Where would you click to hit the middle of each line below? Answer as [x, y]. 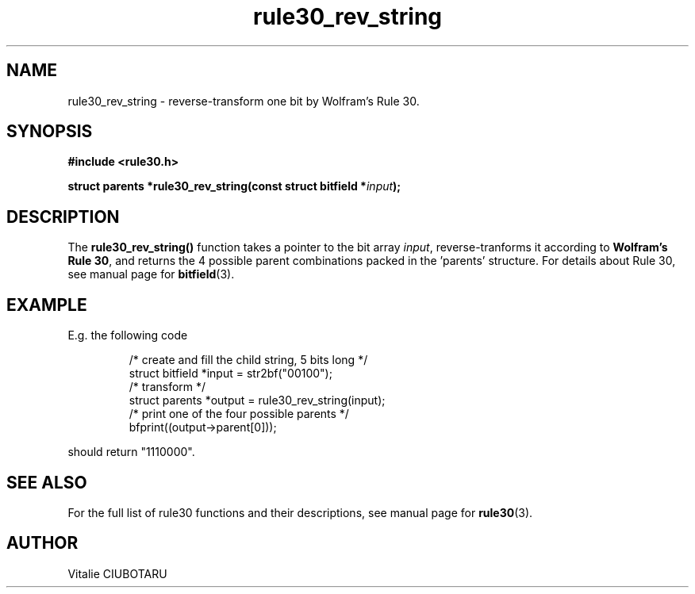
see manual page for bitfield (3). [151, 274]
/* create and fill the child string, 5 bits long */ [248, 360]
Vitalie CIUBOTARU [117, 573]
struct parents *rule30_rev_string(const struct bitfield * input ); [234, 186]
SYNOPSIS [50, 132]
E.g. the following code [128, 335]
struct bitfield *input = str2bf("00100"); [230, 374]
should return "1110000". [131, 452]
